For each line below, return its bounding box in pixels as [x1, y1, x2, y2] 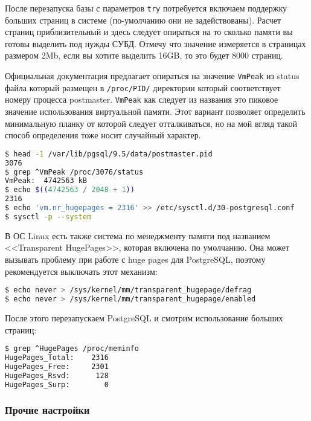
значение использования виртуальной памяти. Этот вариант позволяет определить [5, 105, 306, 117]
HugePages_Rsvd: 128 [5, 371, 109, 380]
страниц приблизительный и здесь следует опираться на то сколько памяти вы [5, 25, 293, 38]
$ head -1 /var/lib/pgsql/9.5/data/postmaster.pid [5, 149, 213, 158]
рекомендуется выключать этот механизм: [5, 265, 158, 277]
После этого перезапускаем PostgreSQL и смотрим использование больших [5, 311, 283, 324]
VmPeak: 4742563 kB [5, 176, 88, 185]
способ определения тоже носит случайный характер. [5, 129, 201, 141]
